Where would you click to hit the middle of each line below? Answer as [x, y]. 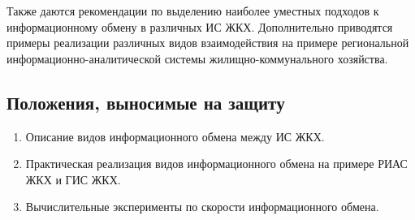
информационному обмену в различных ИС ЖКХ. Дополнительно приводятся [200, 26]
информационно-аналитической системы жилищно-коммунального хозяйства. [197, 58]
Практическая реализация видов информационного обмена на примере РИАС [216, 164]
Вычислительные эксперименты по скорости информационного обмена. [202, 207]
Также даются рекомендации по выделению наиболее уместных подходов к [193, 11]
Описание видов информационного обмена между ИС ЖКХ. [175, 136]
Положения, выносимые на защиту [146, 102]
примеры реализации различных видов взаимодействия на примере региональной [208, 43]
